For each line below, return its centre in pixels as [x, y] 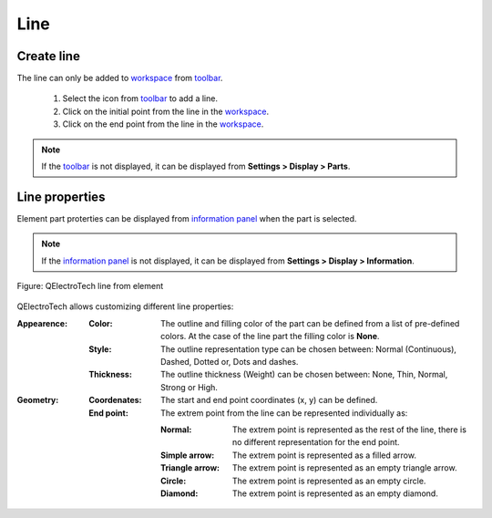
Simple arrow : [188, 455]
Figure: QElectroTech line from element [90, 286]
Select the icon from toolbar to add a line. [140, 98]
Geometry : [38, 400]
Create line [49, 56]
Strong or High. [190, 387]
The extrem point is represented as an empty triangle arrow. [345, 468]
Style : [100, 349]
